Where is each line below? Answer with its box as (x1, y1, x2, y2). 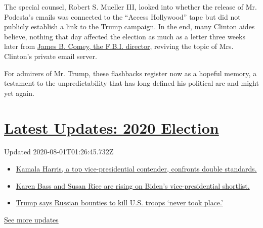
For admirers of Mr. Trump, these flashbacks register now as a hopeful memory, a (4, 68, 257, 78)
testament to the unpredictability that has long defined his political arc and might (4, 78, 259, 88)
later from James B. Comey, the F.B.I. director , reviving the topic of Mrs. (4, 41, 234, 51)
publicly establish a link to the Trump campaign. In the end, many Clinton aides (4, 21, 255, 32)
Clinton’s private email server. (4, 50, 97, 61)
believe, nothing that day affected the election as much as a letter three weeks (4, 31, 246, 41)
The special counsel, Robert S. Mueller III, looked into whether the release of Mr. (4, 2, 257, 12)
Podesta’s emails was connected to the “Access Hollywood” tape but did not (4, 11, 241, 22)
